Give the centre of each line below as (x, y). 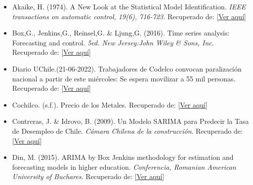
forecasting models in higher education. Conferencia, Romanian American (124, 166)
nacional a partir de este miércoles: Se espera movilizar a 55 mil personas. (124, 78)
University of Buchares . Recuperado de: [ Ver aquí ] (88, 176)
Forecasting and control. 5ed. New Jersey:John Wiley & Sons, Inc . (113, 42)
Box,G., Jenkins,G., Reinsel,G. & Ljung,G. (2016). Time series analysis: (121, 33)
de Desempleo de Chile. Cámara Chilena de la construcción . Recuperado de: (127, 130)
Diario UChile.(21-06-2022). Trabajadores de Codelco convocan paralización (127, 68)
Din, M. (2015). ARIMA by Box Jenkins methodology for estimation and (123, 157)
